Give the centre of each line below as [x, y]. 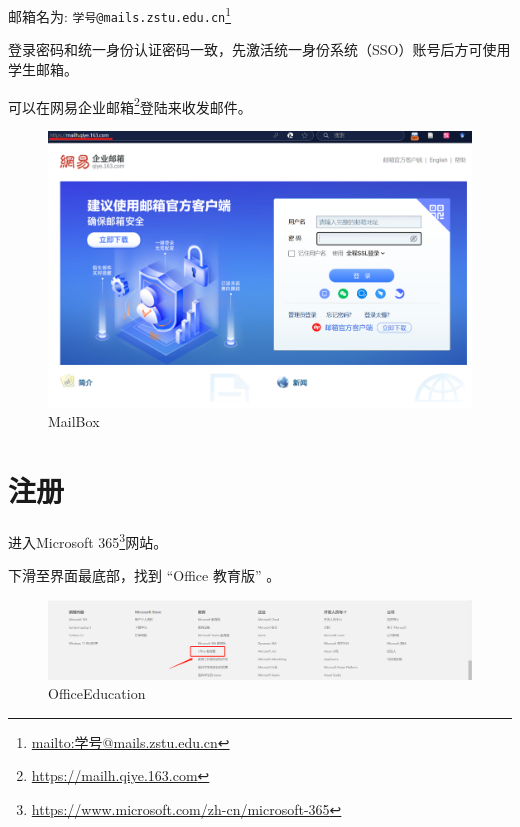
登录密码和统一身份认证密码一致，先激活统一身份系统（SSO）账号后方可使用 [259, 49]
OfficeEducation [97, 693]
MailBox [74, 421]
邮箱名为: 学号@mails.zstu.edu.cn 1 [120, 14]
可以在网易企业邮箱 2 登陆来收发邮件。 [130, 105]
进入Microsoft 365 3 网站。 [88, 540]
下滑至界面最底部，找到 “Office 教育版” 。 [144, 575]
